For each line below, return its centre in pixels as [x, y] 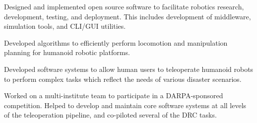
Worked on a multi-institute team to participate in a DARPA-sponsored [114, 95]
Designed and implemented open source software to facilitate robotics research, [124, 6]
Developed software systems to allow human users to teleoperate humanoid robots [129, 69]
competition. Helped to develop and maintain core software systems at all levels [125, 105]
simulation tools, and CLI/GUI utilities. [65, 26]
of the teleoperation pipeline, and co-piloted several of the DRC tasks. [110, 115]
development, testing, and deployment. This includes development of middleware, [128, 16]
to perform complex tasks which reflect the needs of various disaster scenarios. [123, 79]
